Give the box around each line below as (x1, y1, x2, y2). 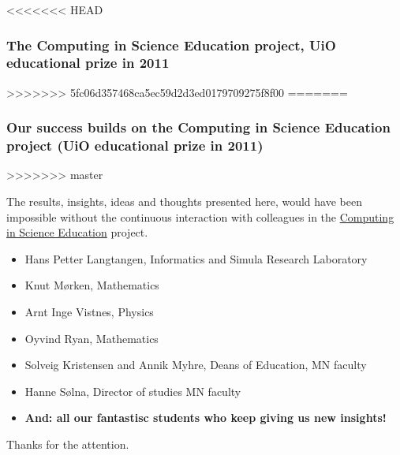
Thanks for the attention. (6, 436, 129, 452)
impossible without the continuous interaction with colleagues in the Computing (6, 208, 394, 225)
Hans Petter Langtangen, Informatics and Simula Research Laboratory (24, 250, 368, 267)
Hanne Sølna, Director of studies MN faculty (24, 382, 241, 399)
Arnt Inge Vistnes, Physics (24, 304, 154, 320)
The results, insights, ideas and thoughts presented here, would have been (6, 193, 362, 210)
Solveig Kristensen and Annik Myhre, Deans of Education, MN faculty (24, 356, 367, 373)
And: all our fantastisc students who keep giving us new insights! (24, 409, 387, 426)
